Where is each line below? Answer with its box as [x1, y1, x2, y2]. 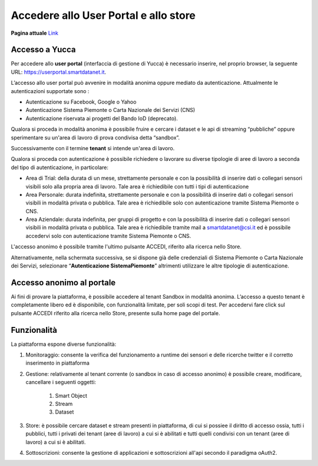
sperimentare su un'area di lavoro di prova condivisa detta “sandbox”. [11, 134, 180, 141]
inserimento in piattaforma [25, 359, 90, 366]
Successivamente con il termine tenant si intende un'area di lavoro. [11, 144, 175, 151]
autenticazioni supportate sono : [11, 87, 90, 94]
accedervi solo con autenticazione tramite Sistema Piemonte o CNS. [25, 232, 191, 239]
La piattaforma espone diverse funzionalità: [11, 341, 117, 348]
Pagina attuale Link [11, 29, 59, 37]
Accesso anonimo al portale [11, 277, 116, 287]
